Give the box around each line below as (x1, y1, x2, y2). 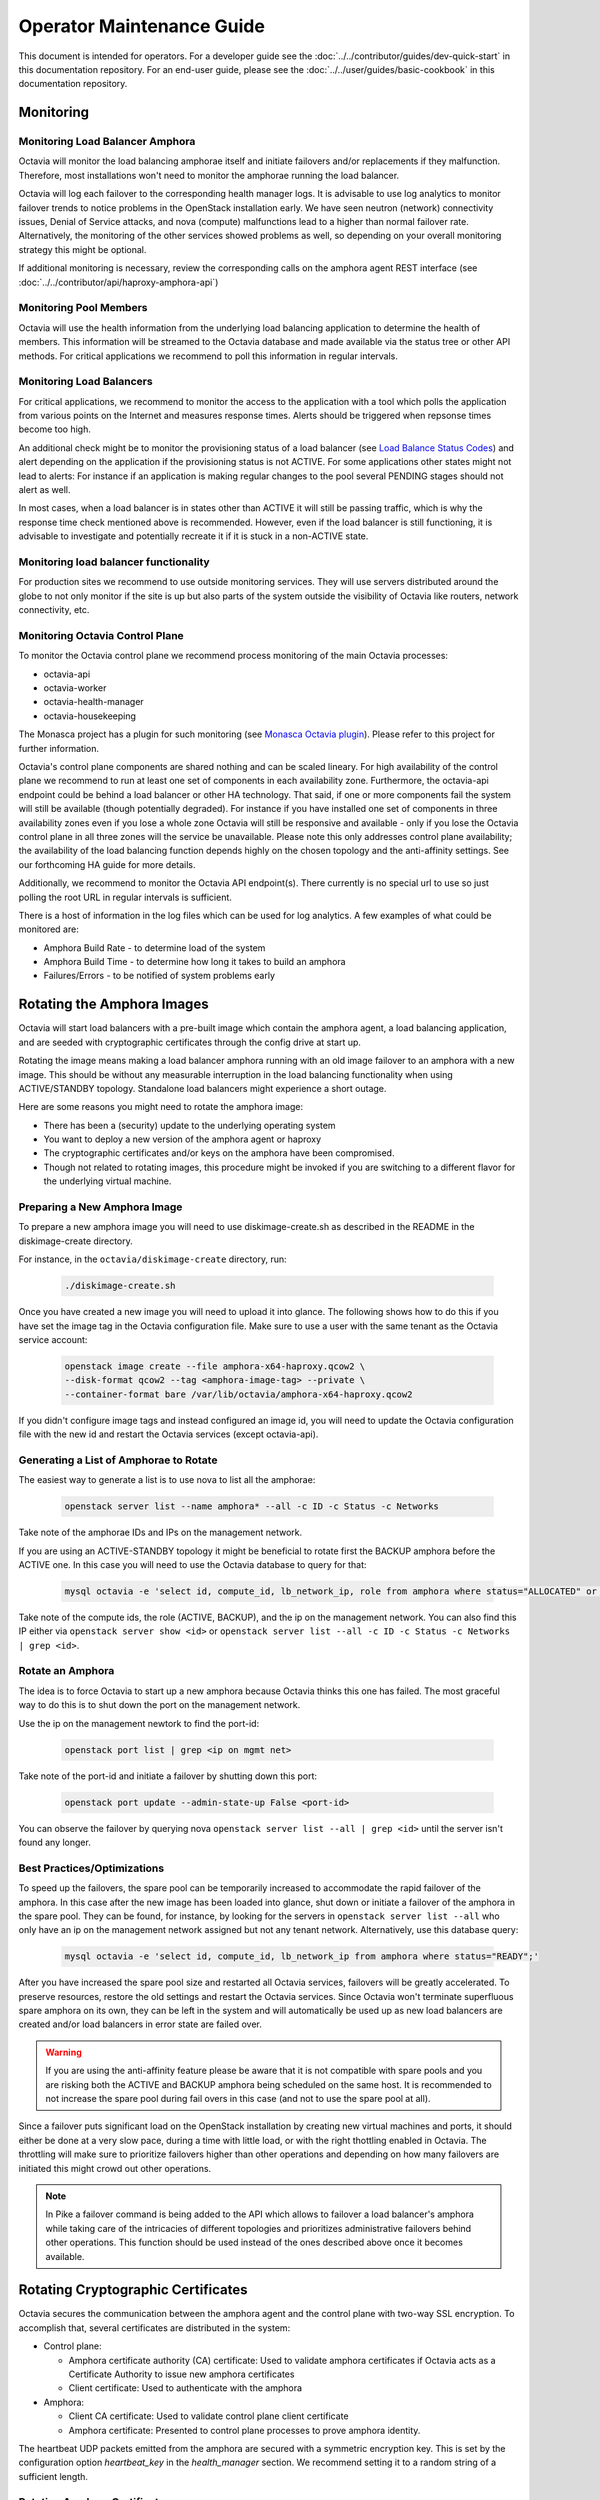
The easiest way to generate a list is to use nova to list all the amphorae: (18, 1474, 316, 1486)
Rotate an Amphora (18, 1664, 115, 1678)
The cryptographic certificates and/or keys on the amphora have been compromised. (43, 1147, 395, 1159)
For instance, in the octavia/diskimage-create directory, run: (18, 1253, 287, 1265)
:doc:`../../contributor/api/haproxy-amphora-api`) (18, 276, 219, 288)
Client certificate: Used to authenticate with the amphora (68, 2382, 303, 2394)
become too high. (18, 423, 92, 435)
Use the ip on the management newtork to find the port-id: (18, 1717, 260, 1729)
